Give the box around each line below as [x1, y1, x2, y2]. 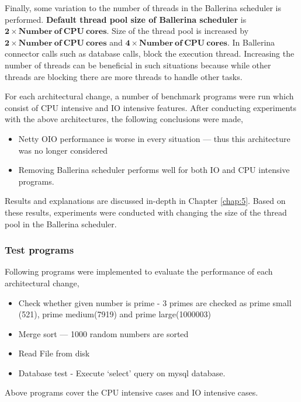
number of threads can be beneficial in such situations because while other [5, 58, 271, 71]
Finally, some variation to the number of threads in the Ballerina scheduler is [5, 2, 282, 13]
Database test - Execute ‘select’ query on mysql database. [18, 366, 226, 379]
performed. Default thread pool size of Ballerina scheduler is [5, 13, 247, 25]
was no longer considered [18, 144, 108, 156]
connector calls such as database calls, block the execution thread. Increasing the [5, 47, 295, 60]
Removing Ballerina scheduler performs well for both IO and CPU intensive [18, 164, 290, 176]
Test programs [5, 242, 74, 257]
